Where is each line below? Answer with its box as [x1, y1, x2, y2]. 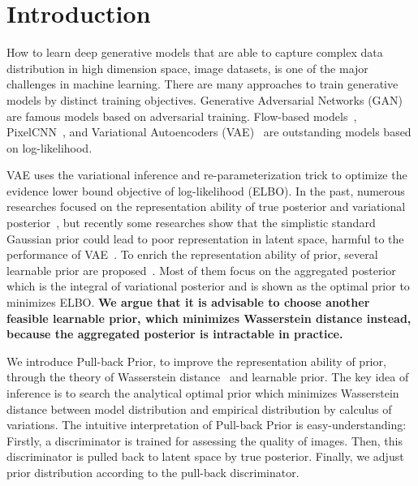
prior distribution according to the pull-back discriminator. [6, 463, 299, 480]
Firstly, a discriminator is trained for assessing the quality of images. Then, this [6, 432, 403, 449]
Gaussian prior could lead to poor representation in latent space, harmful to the [6, 230, 404, 247]
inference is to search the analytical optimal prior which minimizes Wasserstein [6, 385, 399, 401]
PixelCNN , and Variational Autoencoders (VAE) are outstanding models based [6, 123, 412, 140]
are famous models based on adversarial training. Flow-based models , [6, 107, 357, 124]
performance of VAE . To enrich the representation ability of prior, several [6, 246, 378, 263]
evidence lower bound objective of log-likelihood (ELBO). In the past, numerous [6, 182, 405, 199]
